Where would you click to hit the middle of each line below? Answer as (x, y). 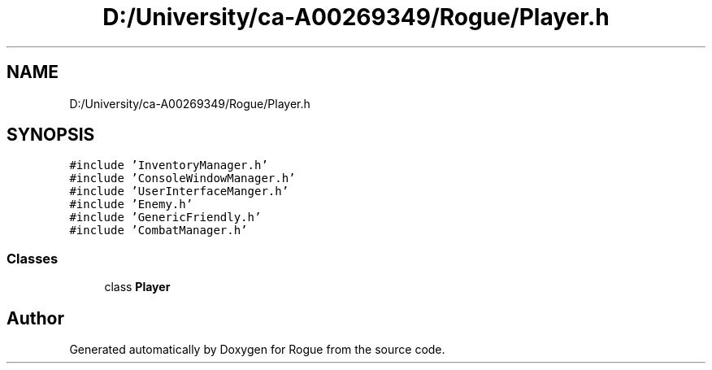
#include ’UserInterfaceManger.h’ (179, 192)
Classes (33, 258)
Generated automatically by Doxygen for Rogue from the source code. (257, 350)
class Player (137, 287)
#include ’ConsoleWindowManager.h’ (182, 178)
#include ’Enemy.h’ (131, 205)
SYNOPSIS (51, 135)
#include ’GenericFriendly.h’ (165, 218)
